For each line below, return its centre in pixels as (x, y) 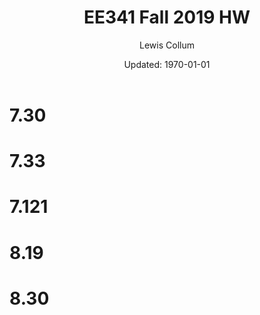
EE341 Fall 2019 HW (167, 17)
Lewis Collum (167, 45)
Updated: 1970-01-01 (167, 64)
